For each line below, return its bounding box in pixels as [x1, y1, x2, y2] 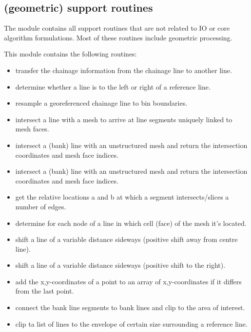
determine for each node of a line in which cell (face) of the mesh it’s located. [15, 218, 247, 228]
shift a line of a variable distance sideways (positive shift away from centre [15, 234, 238, 244]
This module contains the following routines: [4, 49, 137, 59]
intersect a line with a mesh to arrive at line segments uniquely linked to [15, 114, 232, 124]
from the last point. [15, 286, 74, 296]
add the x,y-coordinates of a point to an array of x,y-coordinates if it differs [15, 276, 242, 286]
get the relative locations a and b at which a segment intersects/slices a [15, 192, 229, 202]
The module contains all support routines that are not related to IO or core [4, 23, 230, 33]
